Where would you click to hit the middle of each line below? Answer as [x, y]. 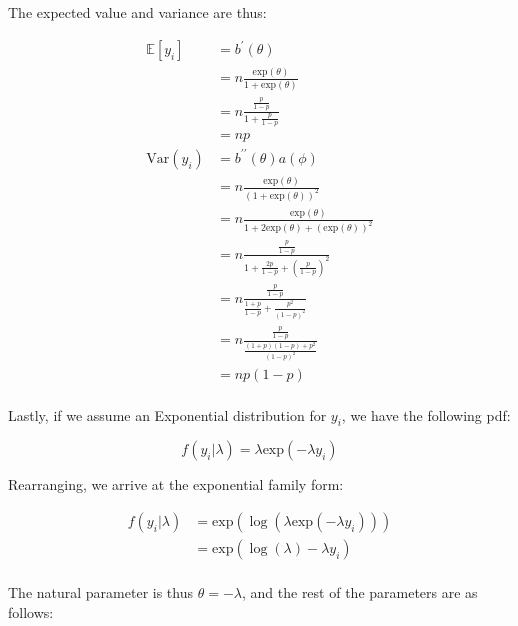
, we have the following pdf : [426, 414]
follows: [31, 611]
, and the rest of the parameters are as [359, 592]
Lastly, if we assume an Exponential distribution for [167, 414]
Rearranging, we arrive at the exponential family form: [176, 484]
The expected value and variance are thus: [137, 12]
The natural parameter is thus [100, 592]
